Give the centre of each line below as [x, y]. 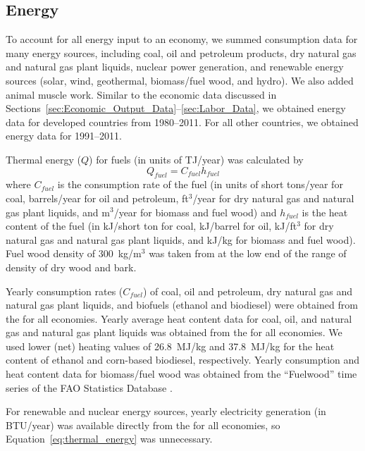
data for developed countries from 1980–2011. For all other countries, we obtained [182, 122]
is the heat [325, 212]
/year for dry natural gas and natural [273, 198]
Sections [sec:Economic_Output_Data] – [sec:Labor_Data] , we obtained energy [176, 108]
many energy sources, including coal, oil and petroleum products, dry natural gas [181, 52]
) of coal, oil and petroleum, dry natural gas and [248, 291]
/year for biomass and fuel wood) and [195, 212]
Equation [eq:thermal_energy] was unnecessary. [109, 439]
